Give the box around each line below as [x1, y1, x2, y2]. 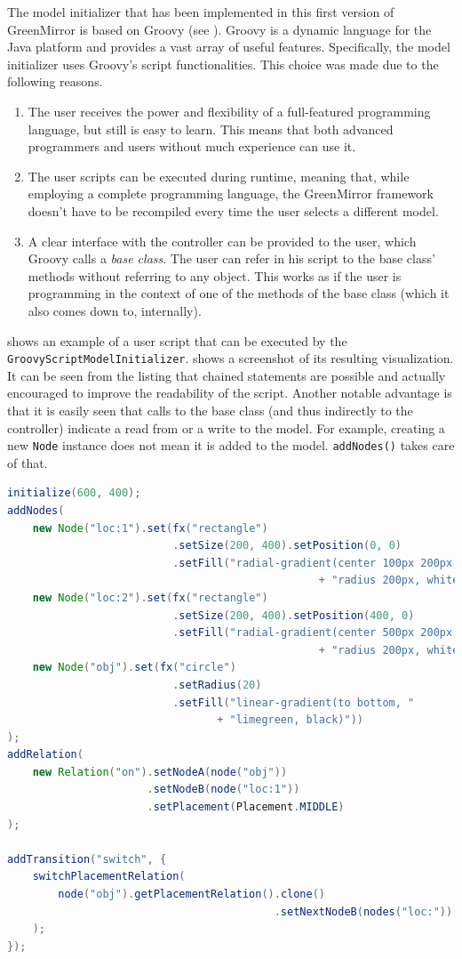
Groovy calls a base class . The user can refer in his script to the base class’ [28, 249, 435, 268]
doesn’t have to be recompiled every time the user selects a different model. [28, 201, 439, 220]
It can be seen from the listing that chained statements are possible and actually [7, 366, 446, 384]
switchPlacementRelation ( [32, 870, 186, 883]
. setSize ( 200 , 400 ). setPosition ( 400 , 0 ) [172, 608, 415, 622]
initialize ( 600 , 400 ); [7, 487, 141, 500]
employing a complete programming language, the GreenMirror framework [28, 184, 434, 203]
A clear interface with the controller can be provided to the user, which [28, 231, 417, 250]
